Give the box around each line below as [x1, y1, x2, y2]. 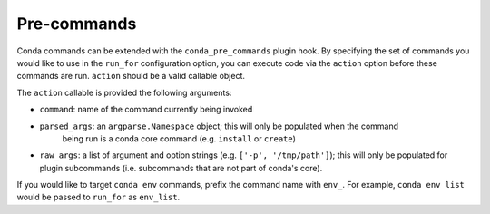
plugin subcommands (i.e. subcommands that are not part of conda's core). [39, 162, 323, 173]
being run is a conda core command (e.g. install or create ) [62, 132, 297, 144]
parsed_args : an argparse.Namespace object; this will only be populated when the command [39, 121, 399, 131]
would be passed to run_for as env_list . [16, 191, 181, 203]
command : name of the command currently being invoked [39, 104, 253, 115]
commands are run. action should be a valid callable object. [16, 71, 245, 82]
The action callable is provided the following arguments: [16, 87, 232, 98]
